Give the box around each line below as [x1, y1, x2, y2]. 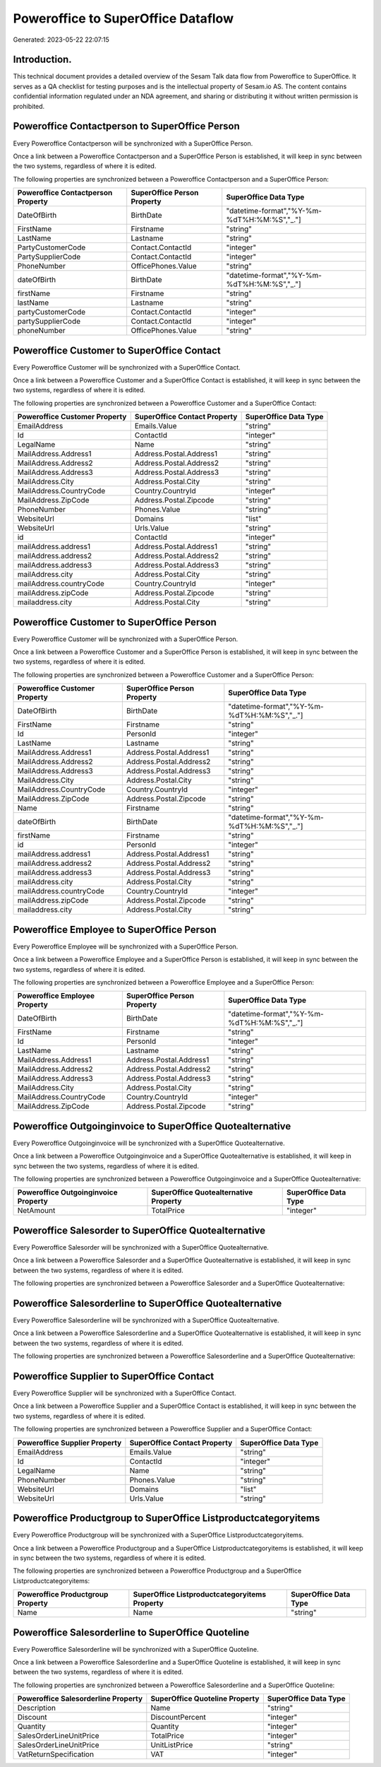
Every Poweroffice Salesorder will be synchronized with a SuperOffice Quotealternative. [13, 1243, 270, 1251]
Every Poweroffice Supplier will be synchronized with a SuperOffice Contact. [13, 1389, 236, 1397]
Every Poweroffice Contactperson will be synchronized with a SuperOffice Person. [13, 139, 253, 148]
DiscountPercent [150, 1713, 206, 1722]
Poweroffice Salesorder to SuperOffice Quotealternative [13, 1224, 266, 1236]
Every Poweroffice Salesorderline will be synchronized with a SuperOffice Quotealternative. [13, 1316, 279, 1325]
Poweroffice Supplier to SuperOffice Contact [13, 1370, 214, 1382]
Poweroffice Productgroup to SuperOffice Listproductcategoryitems [13, 1513, 320, 1525]
